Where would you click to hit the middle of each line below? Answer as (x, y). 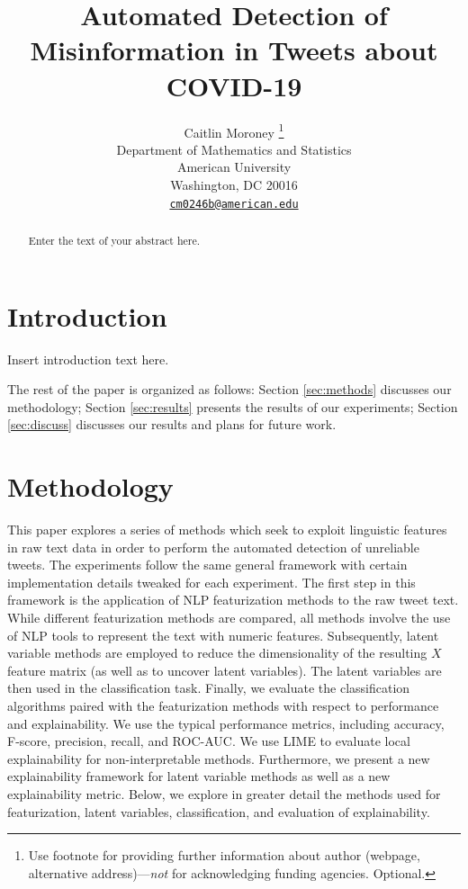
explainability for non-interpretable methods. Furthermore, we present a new (219, 758)
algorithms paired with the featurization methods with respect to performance (223, 706)
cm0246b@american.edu (234, 204)
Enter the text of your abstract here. (114, 240)
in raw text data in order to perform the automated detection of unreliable (213, 547)
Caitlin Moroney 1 (234, 130)
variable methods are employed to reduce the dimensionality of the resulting (217, 653)
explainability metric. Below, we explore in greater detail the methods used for (224, 793)
